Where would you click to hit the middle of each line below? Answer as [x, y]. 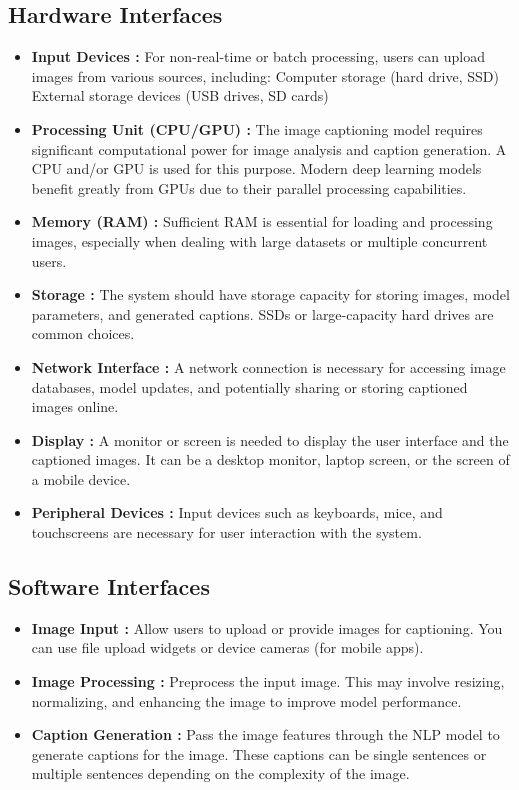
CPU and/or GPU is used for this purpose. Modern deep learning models [256, 168]
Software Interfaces [109, 586]
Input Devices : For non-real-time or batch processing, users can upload [258, 56]
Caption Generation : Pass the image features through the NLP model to [265, 734]
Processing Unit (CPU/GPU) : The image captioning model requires [257, 128]
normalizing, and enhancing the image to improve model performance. [246, 700]
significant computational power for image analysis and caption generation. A [269, 148]
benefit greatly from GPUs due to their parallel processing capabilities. [249, 187]
